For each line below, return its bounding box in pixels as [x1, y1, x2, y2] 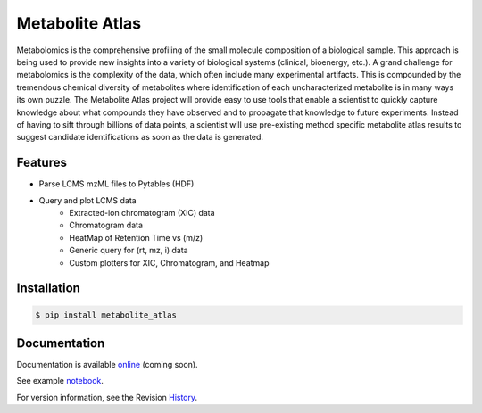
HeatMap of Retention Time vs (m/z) [69, 232, 204, 243]
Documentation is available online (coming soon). [16, 359, 198, 370]
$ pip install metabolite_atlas [35, 310, 178, 320]
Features [16, 155, 67, 170]
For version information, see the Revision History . [16, 392, 198, 402]
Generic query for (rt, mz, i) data [69, 245, 188, 256]
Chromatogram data [69, 219, 143, 231]
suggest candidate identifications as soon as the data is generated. [16, 132, 263, 143]
